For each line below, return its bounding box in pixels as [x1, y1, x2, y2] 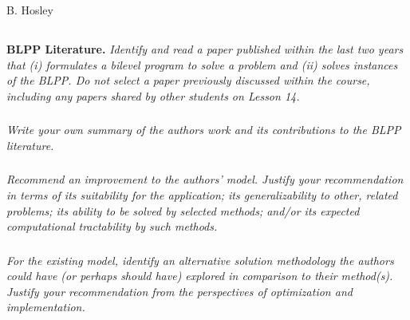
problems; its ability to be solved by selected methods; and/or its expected [6, 202, 360, 219]
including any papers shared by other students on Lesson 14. [6, 87, 300, 104]
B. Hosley [6, 2, 53, 18]
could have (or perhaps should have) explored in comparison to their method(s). [6, 267, 393, 284]
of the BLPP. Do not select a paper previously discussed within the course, [6, 72, 370, 89]
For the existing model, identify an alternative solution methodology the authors [6, 251, 394, 268]
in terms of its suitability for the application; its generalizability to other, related [6, 186, 398, 203]
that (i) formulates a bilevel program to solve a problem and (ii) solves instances [6, 56, 398, 73]
